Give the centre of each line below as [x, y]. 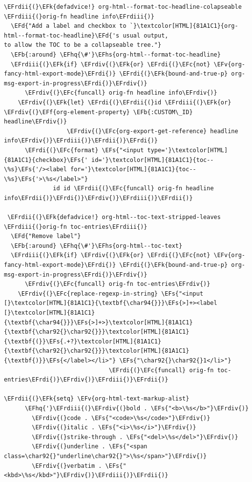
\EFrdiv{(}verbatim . [67, 466]
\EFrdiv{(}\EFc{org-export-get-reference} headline [152, 131]
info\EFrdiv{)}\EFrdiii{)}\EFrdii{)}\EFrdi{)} [81, 141]
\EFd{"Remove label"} [46, 236]
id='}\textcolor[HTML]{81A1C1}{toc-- [152, 160]
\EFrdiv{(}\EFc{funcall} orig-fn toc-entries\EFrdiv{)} [117, 284]
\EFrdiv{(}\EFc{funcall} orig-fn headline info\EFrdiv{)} [121, 93]
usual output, [146, 35]
